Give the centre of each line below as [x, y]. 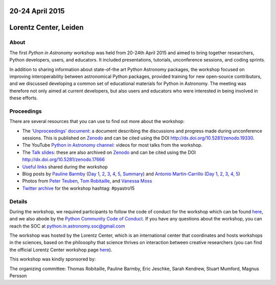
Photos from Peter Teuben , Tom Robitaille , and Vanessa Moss [87, 181]
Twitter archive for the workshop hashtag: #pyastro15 [78, 188]
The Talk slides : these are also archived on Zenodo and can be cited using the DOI [109, 152]
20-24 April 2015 [37, 11]
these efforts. [24, 98]
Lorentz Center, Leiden [47, 27]
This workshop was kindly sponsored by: [53, 259]
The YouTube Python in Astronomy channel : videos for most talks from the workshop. [112, 145]
